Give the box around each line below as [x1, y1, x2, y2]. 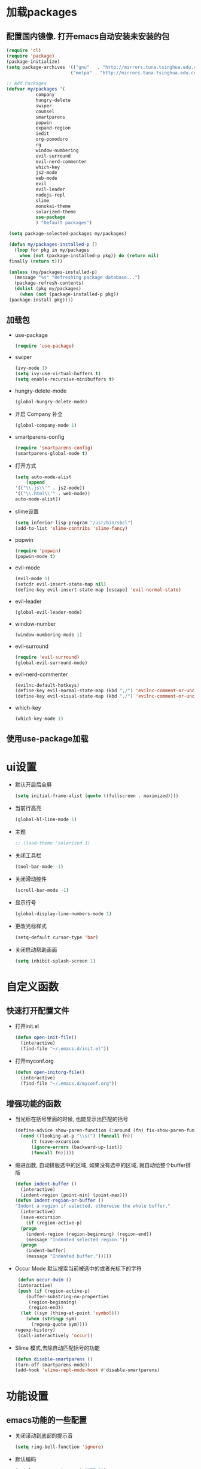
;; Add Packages [6, 80, 47, 87]
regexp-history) [14, 1327, 56, 1333]
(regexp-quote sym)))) [31, 1322, 88, 1328]
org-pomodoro [35, 136, 68, 143]
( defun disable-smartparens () [14, 1356, 93, 1362]
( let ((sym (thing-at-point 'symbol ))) [20, 1310, 120, 1316]
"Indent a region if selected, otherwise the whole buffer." [14, 1203, 171, 1209]
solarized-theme [35, 209, 77, 215]
